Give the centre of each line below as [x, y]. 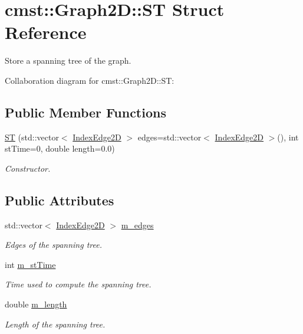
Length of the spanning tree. [55, 324]
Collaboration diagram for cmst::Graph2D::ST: [90, 80]
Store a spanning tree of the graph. [68, 60]
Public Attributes [60, 200]
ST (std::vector [32, 137]
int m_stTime [30, 264]
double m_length [36, 304]
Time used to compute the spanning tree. [78, 284]
